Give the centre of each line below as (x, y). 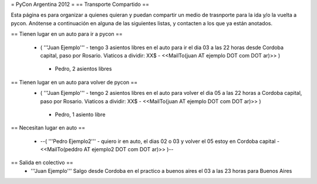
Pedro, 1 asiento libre (80, 114)
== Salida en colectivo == (42, 163)
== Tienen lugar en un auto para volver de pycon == (74, 82)
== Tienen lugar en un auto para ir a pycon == (67, 34)
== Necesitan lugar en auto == (48, 128)
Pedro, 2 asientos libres (83, 69)
